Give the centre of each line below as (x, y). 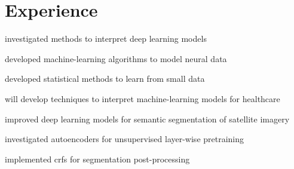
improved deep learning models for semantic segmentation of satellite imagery (147, 119)
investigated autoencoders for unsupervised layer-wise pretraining (125, 139)
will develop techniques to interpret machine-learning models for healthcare (143, 98)
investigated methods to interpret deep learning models (106, 39)
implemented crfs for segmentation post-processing (97, 159)
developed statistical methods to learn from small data (105, 79)
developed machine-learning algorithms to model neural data (116, 58)
